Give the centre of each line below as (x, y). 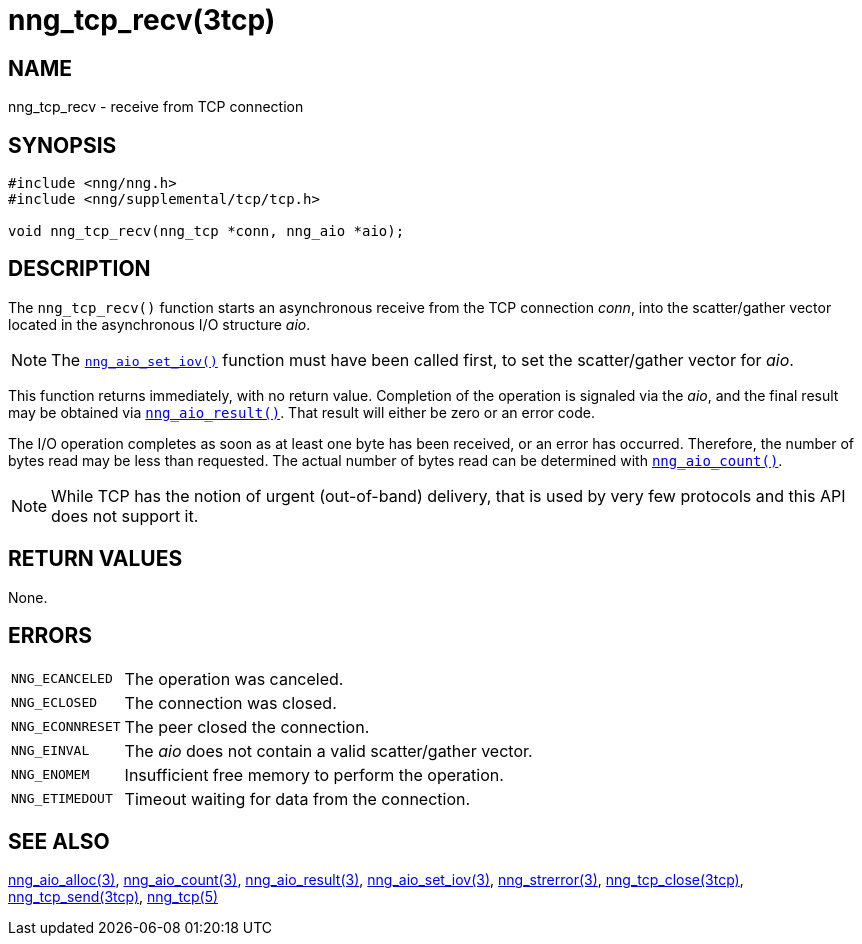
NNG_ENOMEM (50, 775)
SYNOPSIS (62, 145)
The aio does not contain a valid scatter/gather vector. (328, 750)
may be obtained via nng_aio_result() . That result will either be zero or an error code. (301, 412)
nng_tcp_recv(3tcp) (142, 20)
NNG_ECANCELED (62, 679)
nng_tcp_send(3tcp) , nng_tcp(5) (113, 897)
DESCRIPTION (79, 269)
